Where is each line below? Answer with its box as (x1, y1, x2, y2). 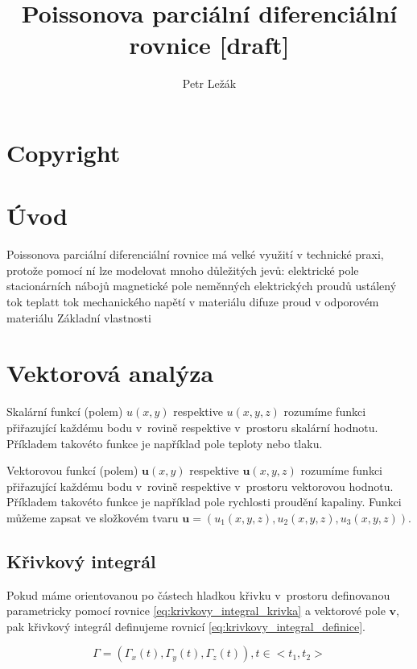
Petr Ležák (182, 75, 237, 92)
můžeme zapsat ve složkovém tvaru (6, 509, 179, 526)
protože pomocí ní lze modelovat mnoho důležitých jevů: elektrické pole (6, 261, 359, 278)
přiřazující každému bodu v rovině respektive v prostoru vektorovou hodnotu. (6, 477, 394, 494)
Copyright (6, 135, 121, 168)
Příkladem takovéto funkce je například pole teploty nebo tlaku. (6, 434, 323, 451)
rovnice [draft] (129, 28, 290, 61)
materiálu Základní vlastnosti (6, 309, 151, 326)
